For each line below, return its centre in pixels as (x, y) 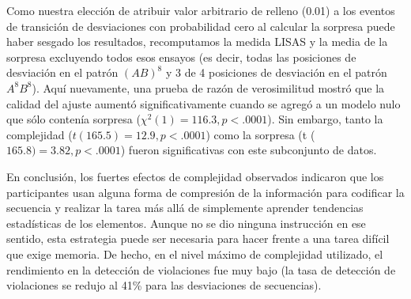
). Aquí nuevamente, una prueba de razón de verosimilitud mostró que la (208, 87)
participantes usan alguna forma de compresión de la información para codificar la (205, 192)
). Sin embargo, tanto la (325, 119)
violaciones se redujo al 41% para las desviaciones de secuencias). (164, 285)
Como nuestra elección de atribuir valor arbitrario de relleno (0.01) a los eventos (201, 10)
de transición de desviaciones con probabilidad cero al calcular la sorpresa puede (201, 26)
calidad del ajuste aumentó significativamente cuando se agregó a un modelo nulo (204, 103)
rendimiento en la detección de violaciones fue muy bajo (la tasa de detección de (201, 269)
